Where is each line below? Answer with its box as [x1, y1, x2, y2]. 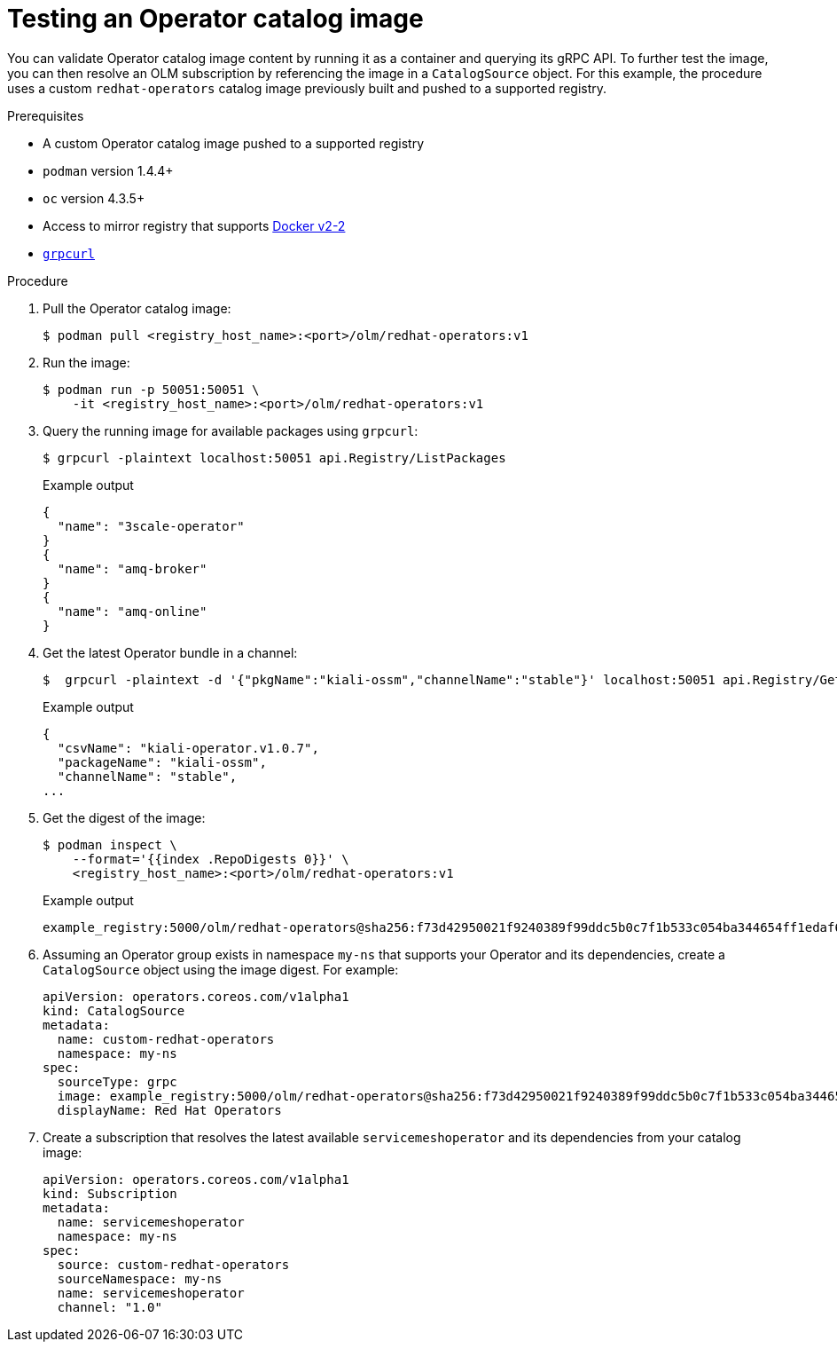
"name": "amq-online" [57, 603, 207, 619]
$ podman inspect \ [43, 837, 177, 852]
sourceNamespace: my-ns [57, 1271, 223, 1286]
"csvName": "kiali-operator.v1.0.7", [57, 740, 319, 755]
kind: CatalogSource [43, 1003, 185, 1018]
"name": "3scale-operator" [57, 518, 245, 533]
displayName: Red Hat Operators [57, 1102, 282, 1117]
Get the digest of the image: [43, 809, 206, 825]
